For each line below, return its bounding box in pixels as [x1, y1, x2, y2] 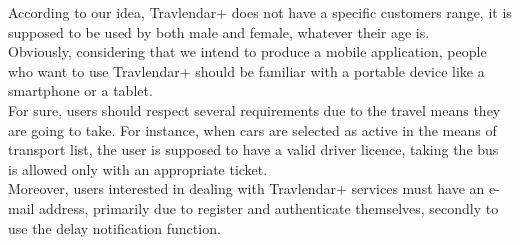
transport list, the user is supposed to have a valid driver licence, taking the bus [8, 139, 499, 160]
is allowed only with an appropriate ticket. [8, 158, 268, 179]
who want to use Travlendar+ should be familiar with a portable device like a [8, 60, 485, 81]
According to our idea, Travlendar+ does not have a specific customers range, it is [8, 2, 512, 22]
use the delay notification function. [8, 217, 221, 238]
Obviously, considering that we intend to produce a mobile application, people [8, 41, 487, 62]
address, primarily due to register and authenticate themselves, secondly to [39, 197, 499, 218]
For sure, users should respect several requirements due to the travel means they [8, 99, 501, 120]
